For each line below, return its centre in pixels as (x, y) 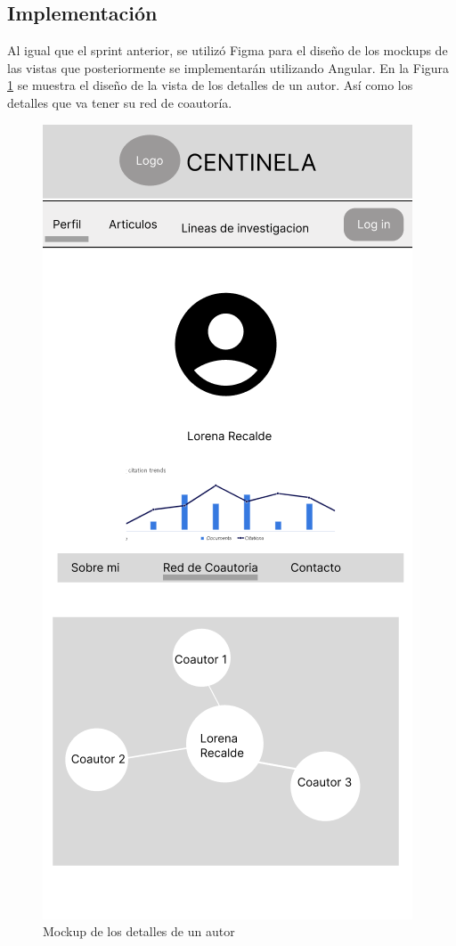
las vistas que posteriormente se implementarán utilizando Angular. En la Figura (228, 67)
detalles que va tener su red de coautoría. (120, 102)
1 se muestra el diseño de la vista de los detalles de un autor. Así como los (210, 85)
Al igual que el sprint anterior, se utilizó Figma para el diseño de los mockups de (228, 50)
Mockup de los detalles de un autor (139, 931)
